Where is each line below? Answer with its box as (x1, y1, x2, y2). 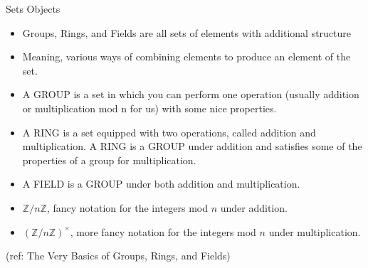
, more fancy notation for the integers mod (70, 224, 256, 239)
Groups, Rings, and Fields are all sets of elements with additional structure (22, 25, 352, 40)
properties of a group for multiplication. (22, 152, 196, 167)
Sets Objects (6, 1, 61, 16)
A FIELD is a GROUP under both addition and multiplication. (22, 176, 300, 191)
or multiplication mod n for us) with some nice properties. (22, 100, 277, 115)
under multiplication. (268, 224, 361, 239)
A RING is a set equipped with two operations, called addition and (22, 124, 316, 139)
